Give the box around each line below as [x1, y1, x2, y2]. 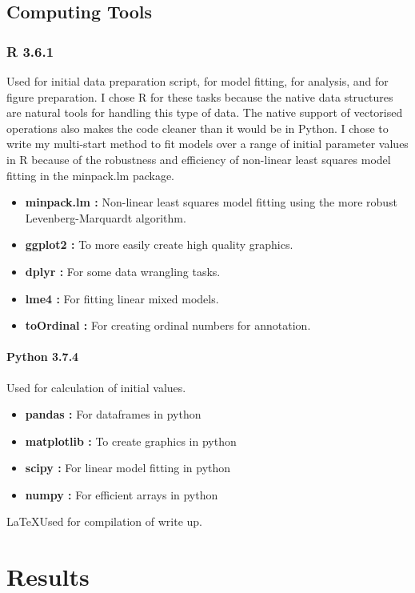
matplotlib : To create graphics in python [25, 432, 237, 449]
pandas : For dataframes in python [25, 406, 202, 423]
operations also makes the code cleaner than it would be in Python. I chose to [6, 119, 389, 136]
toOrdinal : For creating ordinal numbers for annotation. [25, 317, 311, 334]
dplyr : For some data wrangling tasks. [25, 262, 221, 279]
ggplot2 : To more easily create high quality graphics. [25, 236, 293, 253]
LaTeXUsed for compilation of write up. [6, 513, 202, 530]
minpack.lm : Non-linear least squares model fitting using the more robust [25, 194, 398, 210]
